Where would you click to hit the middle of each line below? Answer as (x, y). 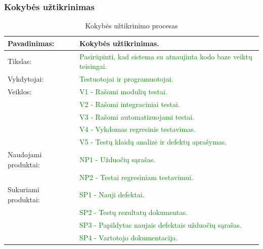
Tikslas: (20, 61)
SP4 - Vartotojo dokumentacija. (129, 237)
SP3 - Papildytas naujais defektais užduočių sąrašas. (161, 224)
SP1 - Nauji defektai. (112, 194)
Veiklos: (20, 91)
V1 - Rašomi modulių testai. (123, 91)
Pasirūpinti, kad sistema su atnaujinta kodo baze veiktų (166, 56)
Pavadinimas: (31, 43)
